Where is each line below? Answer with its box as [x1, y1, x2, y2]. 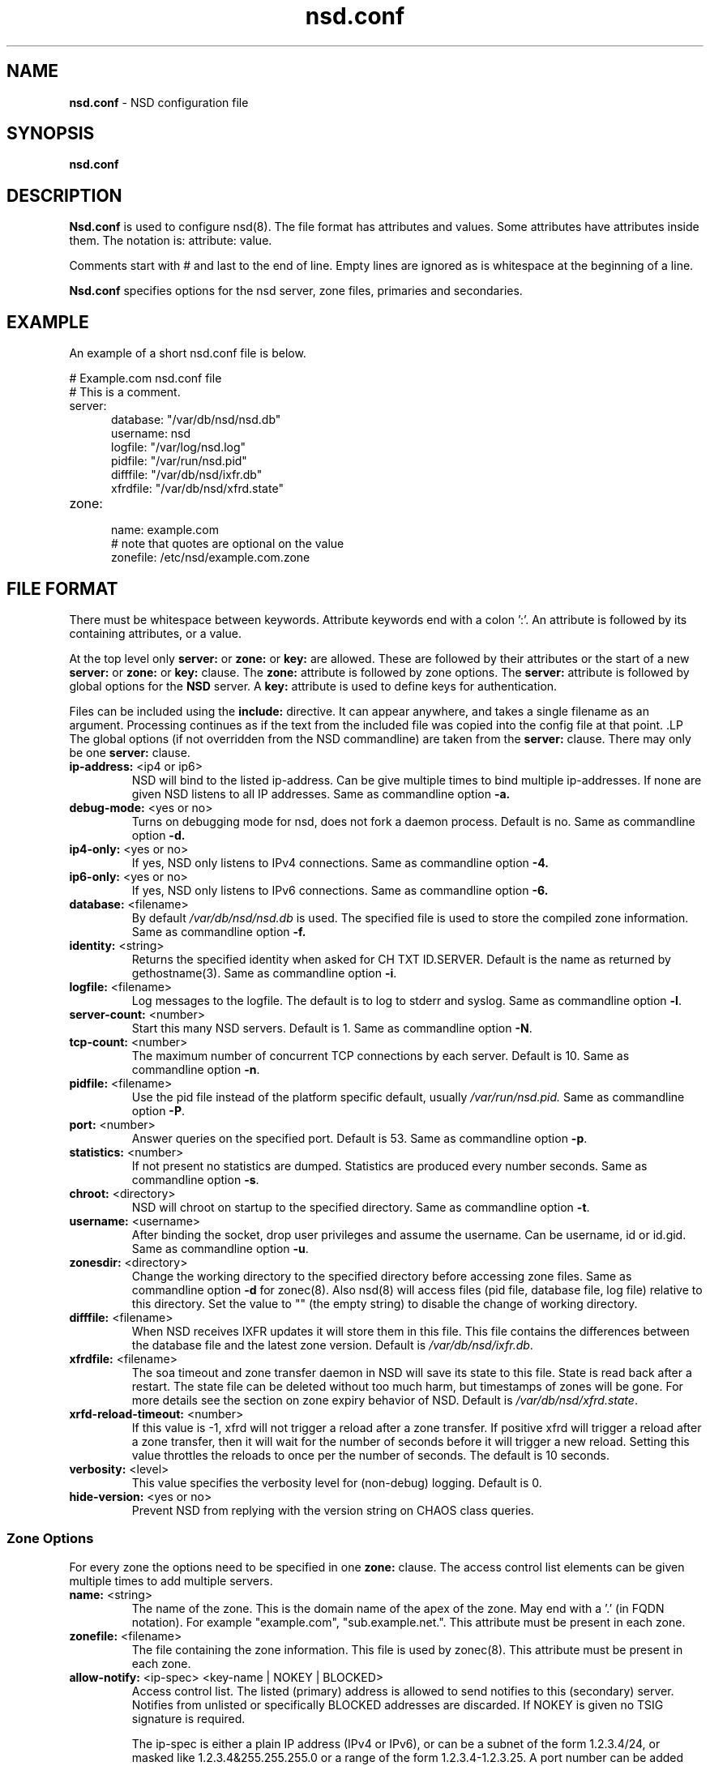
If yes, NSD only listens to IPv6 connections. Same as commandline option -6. [131, 883, 549, 897]
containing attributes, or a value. [69, 626, 242, 640]
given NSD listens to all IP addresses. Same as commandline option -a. [131, 786, 511, 801]
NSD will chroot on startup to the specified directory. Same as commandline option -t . [131, 1199, 590, 1214]
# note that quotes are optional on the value [111, 537, 344, 551]
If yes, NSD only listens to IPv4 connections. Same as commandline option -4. [131, 855, 550, 870]
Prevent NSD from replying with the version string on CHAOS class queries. [131, 1503, 534, 1517]
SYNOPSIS [6, 123, 95, 144]
